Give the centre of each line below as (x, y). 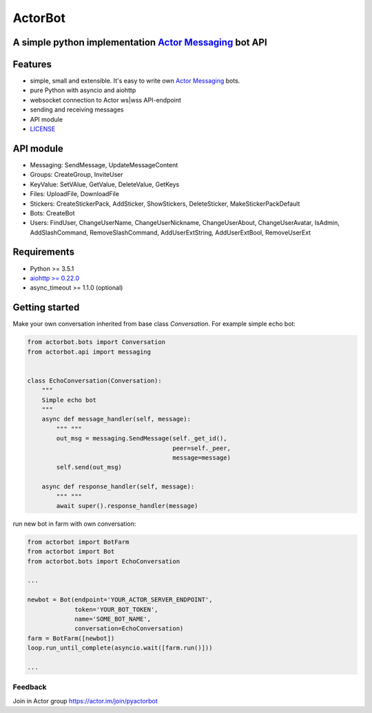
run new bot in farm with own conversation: (74, 524)
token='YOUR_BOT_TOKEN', (116, 609)
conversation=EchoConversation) (129, 629)
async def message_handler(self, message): (116, 419)
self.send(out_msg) (89, 467)
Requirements (44, 252)
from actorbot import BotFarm (78, 542)
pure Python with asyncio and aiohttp (83, 90)
